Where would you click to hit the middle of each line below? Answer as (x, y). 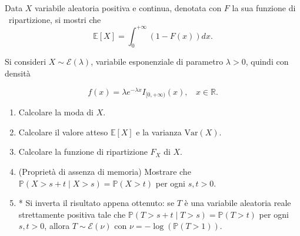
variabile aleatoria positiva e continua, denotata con (128, 8)
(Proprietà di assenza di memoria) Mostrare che (105, 171)
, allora (57, 226)
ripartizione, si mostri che (55, 19)
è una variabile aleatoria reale (238, 203)
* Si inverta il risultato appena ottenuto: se (96, 203)
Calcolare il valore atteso (63, 132)
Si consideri (26, 62)
